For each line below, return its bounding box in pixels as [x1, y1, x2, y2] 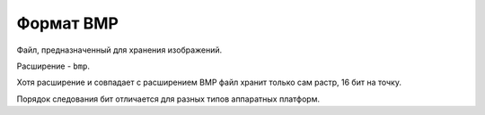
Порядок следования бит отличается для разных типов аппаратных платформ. [16, 94, 321, 104]
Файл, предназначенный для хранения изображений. [16, 45, 223, 55]
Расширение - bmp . [16, 61, 90, 71]
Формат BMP [16, 13, 119, 33]
